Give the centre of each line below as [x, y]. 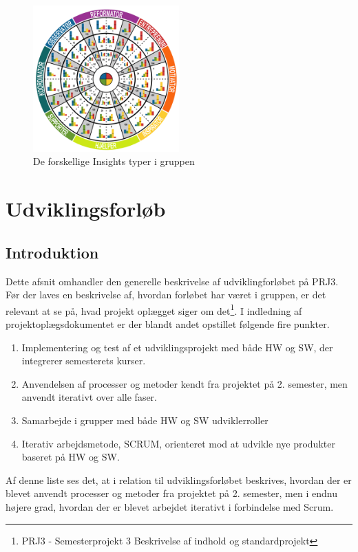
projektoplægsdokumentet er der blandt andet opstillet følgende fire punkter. [168, 324]
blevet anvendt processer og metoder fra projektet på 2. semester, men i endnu [171, 493]
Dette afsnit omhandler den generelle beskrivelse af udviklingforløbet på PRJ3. [172, 281]
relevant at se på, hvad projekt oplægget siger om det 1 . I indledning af [154, 309]
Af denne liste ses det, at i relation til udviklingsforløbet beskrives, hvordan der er [179, 479]
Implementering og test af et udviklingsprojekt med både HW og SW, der [177, 347]
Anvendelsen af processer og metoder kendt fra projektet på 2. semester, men [185, 383]
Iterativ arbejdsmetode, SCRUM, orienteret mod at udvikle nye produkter [178, 443]
